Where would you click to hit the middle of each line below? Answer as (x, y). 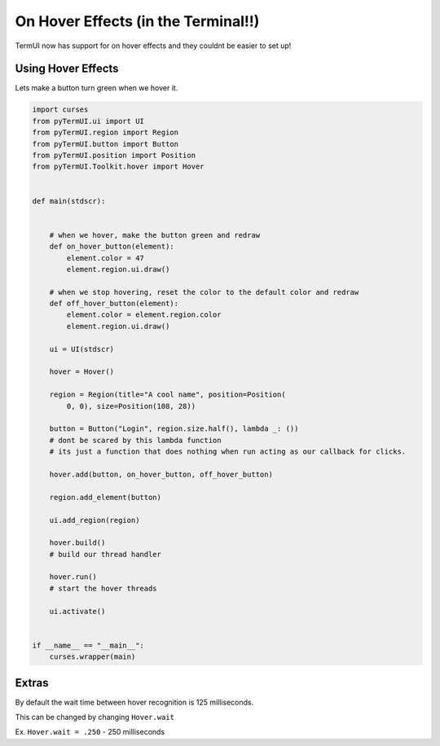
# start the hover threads (103, 588)
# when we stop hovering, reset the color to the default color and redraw (204, 292)
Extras (32, 683)
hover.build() (77, 543)
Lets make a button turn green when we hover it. (97, 88)
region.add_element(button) (106, 497)
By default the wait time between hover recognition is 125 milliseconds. (134, 702)
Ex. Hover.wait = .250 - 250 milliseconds (90, 732)
